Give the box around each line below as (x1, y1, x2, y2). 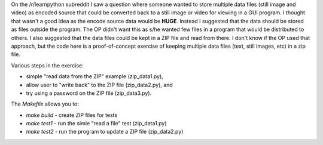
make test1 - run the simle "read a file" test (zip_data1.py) (26, 120, 167, 127)
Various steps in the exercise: (11, 61, 84, 69)
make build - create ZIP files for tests (26, 111, 118, 119)
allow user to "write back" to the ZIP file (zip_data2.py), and (26, 81, 173, 88)
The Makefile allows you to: (11, 100, 79, 107)
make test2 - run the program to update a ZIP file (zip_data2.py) (26, 128, 184, 135)
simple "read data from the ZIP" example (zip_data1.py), (26, 73, 164, 80)
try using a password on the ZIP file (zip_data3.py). (26, 90, 152, 97)
